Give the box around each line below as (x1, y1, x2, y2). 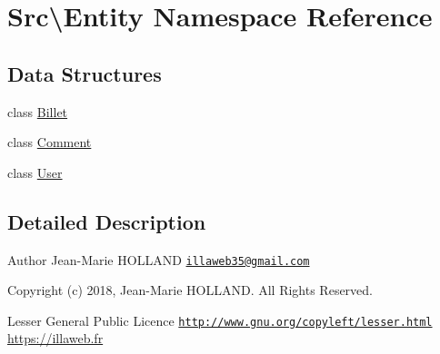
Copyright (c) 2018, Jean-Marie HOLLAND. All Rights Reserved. (7, 280, 373, 300)
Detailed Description (7, 207, 206, 235)
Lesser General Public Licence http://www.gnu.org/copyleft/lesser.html (7, 310, 433, 329)
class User (7, 162, 63, 182)
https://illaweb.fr (7, 329, 104, 348)
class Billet (7, 102, 68, 121)
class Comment (7, 133, 92, 152)
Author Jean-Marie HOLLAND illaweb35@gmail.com (7, 250, 310, 269)
